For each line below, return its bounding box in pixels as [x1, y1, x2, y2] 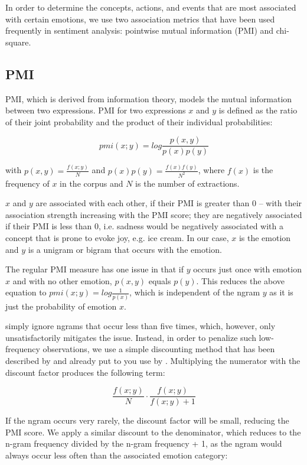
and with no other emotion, [12, 274, 112, 287]
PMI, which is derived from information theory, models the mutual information [5, 92, 292, 105]
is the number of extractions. [135, 177, 240, 189]
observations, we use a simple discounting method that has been [43, 343, 275, 355]
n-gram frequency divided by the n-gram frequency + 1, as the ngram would [5, 437, 282, 450]
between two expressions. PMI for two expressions [5, 104, 186, 116]
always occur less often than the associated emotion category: [5, 449, 228, 461]
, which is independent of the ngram [129, 286, 260, 298]
